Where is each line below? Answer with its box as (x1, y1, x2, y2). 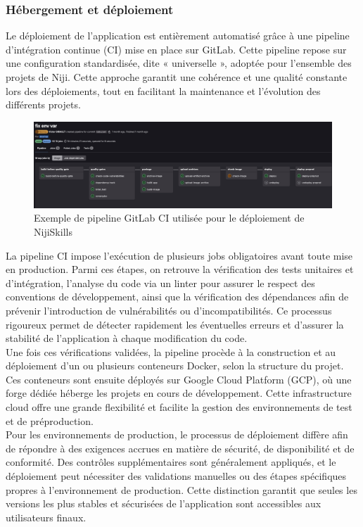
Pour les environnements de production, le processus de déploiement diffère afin (6, 427, 348, 442)
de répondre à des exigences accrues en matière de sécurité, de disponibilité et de (6, 440, 355, 455)
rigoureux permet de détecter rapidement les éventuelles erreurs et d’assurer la (6, 317, 344, 331)
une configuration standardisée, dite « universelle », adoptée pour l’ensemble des (6, 56, 352, 70)
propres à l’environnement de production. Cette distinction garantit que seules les (6, 482, 357, 497)
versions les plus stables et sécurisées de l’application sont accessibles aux (6, 496, 321, 511)
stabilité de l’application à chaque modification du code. (6, 331, 248, 345)
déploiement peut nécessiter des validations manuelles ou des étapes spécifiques (6, 469, 347, 483)
